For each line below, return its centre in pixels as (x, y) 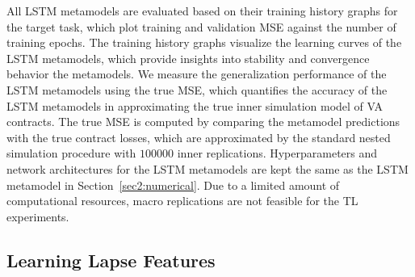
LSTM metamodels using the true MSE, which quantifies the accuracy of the (197, 89)
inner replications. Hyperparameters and (277, 153)
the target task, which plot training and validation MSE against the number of (201, 26)
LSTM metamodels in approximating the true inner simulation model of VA (195, 105)
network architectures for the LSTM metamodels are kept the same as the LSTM (207, 168)
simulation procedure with (71, 153)
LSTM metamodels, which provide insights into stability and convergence (188, 58)
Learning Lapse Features (111, 260)
